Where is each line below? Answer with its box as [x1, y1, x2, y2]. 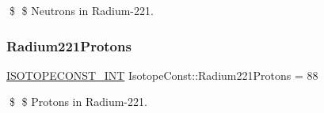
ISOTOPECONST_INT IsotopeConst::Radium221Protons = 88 [6, 66, 318, 83]
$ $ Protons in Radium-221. [9, 93, 147, 110]
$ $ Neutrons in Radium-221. [9, 2, 154, 18]
